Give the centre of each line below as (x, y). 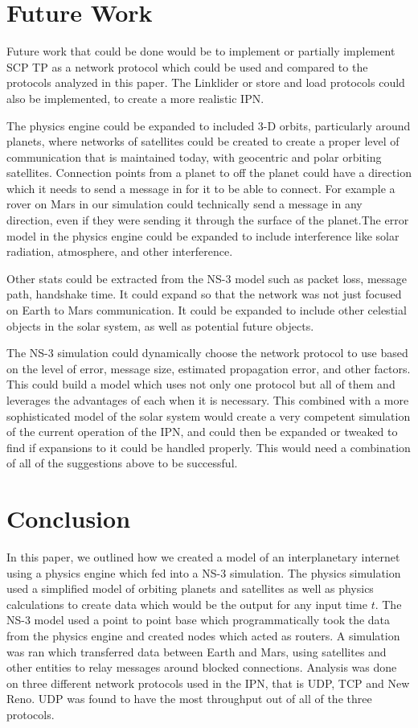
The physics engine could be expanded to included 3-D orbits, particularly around (209, 125)
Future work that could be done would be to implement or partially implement (201, 51)
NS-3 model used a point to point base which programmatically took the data (199, 620)
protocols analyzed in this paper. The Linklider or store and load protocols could (206, 82)
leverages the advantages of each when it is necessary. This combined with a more (208, 400)
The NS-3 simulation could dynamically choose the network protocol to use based (207, 353)
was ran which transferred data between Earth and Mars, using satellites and (197, 651)
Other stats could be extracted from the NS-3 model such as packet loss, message (207, 278)
